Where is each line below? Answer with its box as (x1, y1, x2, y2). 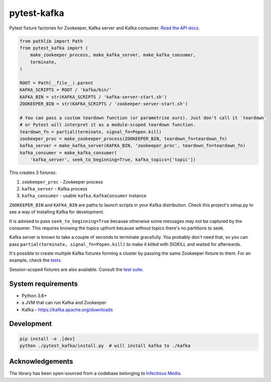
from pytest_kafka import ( (19, 45, 88, 51)
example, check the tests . (9, 257, 62, 263)
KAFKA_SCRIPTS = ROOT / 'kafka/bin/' (19, 87, 112, 93)
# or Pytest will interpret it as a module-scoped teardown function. (19, 122, 196, 128)
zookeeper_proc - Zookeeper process (21, 179, 103, 185)
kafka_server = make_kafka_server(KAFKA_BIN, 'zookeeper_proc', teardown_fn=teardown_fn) (19, 143, 246, 149)
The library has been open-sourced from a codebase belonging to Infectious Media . (9, 371, 182, 377)
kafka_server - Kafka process (21, 186, 88, 191)
